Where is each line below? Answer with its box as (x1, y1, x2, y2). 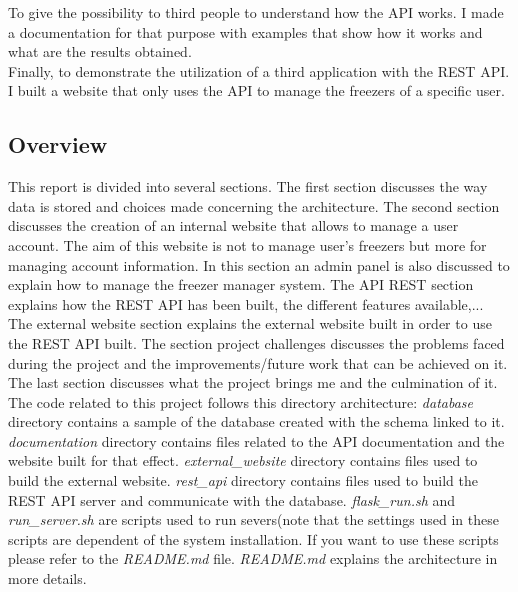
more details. (8, 568, 87, 589)
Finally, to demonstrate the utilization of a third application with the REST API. (8, 60, 510, 81)
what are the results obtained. (8, 41, 192, 62)
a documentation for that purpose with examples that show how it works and (8, 21, 483, 42)
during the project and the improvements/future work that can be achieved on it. (8, 352, 508, 373)
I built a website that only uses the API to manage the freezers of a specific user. (8, 80, 505, 101)
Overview (8, 129, 108, 160)
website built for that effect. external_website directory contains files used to (8, 450, 478, 471)
